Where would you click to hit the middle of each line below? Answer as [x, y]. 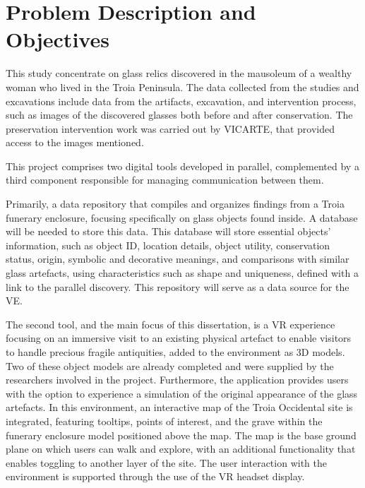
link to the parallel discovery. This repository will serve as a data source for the [178, 286]
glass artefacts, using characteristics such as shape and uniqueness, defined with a [182, 273]
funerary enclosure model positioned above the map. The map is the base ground [181, 435]
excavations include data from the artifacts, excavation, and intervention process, [181, 101]
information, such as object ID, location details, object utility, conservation [168, 245]
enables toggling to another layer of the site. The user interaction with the [166, 462]
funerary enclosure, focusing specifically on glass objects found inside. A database [182, 217]
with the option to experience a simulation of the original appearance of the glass [182, 393]
